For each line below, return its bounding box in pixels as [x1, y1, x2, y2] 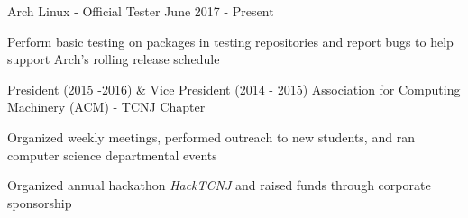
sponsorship [7, 193, 72, 212]
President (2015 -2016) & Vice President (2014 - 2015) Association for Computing [7, 79, 461, 98]
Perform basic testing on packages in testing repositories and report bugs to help [7, 32, 454, 50]
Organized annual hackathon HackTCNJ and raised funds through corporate [7, 176, 431, 195]
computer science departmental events [7, 145, 217, 164]
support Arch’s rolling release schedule [7, 50, 220, 68]
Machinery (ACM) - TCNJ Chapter [7, 97, 206, 116]
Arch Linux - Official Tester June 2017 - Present [7, 2, 274, 20]
